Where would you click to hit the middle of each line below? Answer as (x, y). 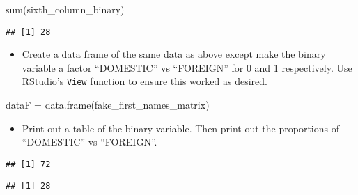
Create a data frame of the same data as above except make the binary (174, 54)
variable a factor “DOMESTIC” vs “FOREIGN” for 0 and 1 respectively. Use (187, 67)
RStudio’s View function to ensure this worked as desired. (145, 81)
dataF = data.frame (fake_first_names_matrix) (108, 105)
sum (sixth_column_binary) (65, 9)
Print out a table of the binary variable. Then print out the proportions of (180, 128)
